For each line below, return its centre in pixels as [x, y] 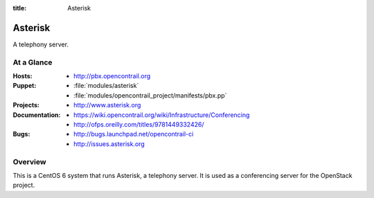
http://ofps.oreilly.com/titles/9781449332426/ [139, 124]
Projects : [26, 105]
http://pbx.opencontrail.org [112, 76]
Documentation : [37, 115]
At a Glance [33, 62]
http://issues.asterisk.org [109, 144]
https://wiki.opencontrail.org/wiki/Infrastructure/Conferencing [162, 115]
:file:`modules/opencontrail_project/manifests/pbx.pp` [150, 95]
